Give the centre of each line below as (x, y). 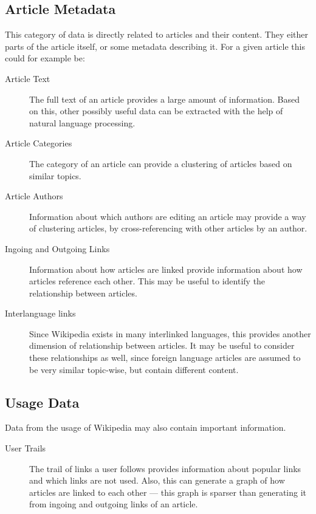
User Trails (26, 448)
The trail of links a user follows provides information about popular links (165, 468)
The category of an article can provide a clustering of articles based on (161, 163)
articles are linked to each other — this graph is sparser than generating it (168, 492)
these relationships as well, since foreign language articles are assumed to (165, 358)
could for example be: (45, 58)
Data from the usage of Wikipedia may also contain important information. (146, 427)
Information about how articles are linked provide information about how (166, 269)
